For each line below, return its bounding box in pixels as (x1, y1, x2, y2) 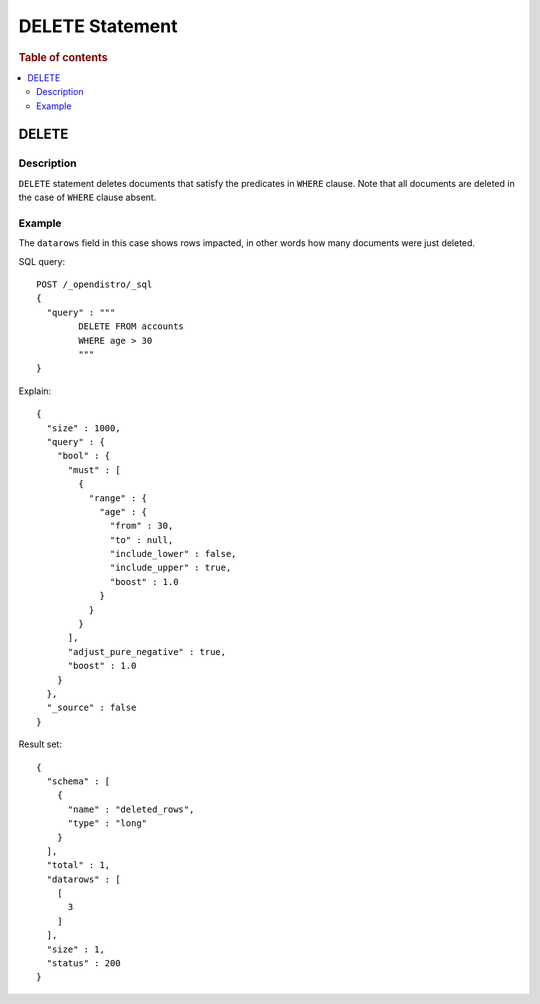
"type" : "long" (67, 818, 148, 829)
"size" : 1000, (46, 422, 121, 434)
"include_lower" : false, (110, 548, 237, 560)
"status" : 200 (46, 958, 121, 969)
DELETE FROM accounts (78, 321, 185, 332)
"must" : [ (67, 464, 121, 475)
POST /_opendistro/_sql (36, 279, 153, 290)
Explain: (18, 385, 52, 397)
